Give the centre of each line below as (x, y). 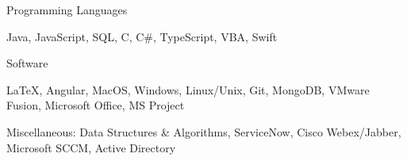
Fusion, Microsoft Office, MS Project (96, 105)
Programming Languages (67, 10)
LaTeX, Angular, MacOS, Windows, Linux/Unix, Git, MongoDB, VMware (188, 89)
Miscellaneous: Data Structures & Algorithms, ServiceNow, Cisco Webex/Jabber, (204, 131)
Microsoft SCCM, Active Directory (91, 147)
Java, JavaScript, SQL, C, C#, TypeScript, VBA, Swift (142, 36)
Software (27, 63)
